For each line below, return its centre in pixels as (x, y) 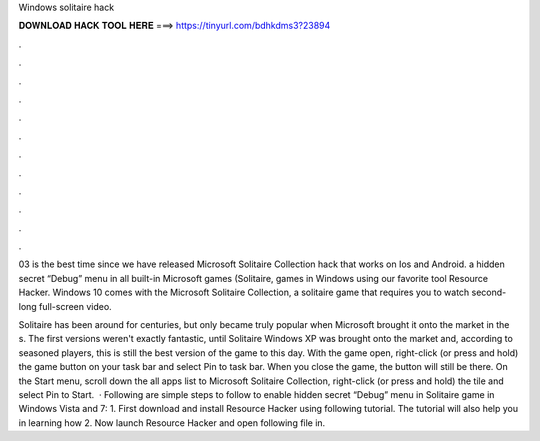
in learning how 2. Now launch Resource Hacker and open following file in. (172, 422)
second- (489, 292)
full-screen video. (75, 306)
